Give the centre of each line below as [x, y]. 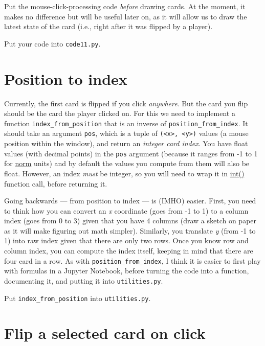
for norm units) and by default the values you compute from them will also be [127, 163]
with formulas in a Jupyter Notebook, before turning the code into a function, [127, 271]
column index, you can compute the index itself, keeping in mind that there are [129, 251]
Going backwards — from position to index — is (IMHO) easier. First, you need [130, 201]
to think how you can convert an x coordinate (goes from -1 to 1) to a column [126, 210]
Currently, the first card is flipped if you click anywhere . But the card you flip [126, 103]
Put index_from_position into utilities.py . [78, 298]
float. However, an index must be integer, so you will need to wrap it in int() [124, 173]
